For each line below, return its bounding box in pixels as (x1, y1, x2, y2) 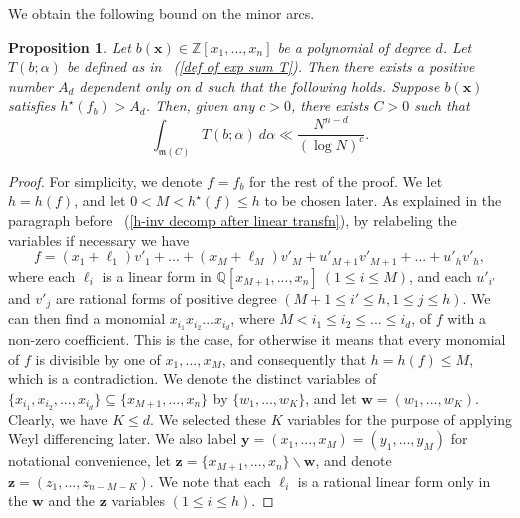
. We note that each (149, 470, 271, 491)
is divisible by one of (35, 348, 161, 369)
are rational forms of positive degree (55, 287, 277, 308)
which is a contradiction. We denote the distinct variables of (8, 368, 377, 389)
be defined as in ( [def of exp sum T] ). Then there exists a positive (66, 56, 475, 77)
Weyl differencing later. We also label (8, 428, 237, 449)
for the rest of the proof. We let (249, 170, 443, 191)
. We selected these (150, 408, 267, 429)
